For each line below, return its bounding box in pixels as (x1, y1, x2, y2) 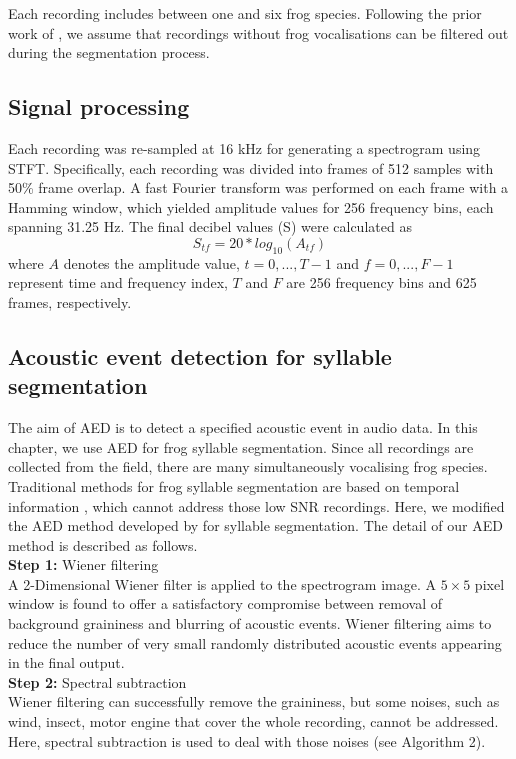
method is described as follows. (8, 534, 198, 555)
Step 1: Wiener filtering (8, 554, 159, 575)
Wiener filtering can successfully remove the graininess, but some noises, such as (8, 691, 500, 712)
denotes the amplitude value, (63, 252, 240, 273)
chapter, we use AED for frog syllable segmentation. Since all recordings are (8, 436, 474, 457)
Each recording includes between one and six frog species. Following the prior (8, 3, 482, 23)
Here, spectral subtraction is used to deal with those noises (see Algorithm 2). (8, 730, 486, 751)
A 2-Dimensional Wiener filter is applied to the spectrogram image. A (8, 573, 436, 594)
